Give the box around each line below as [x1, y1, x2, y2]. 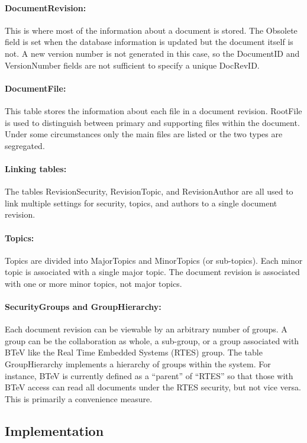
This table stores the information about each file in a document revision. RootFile [5, 104, 302, 117]
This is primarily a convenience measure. [5, 392, 153, 405]
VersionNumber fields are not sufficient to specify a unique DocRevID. [5, 59, 260, 71]
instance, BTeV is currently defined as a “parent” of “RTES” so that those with [5, 369, 293, 381]
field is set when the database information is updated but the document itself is [5, 35, 293, 48]
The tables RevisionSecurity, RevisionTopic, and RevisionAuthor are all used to [5, 185, 293, 198]
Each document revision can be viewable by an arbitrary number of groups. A [5, 323, 287, 335]
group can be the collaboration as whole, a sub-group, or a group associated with [5, 334, 299, 347]
